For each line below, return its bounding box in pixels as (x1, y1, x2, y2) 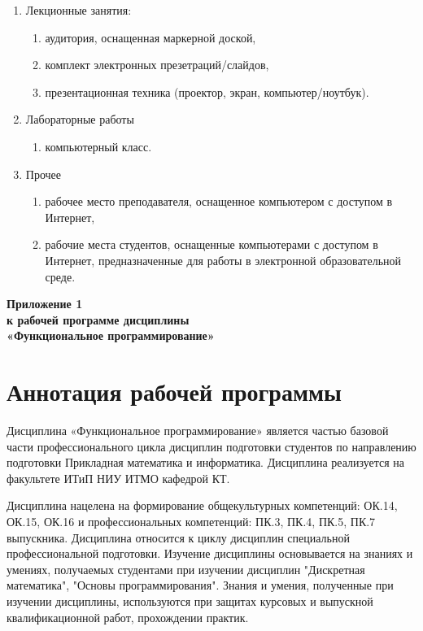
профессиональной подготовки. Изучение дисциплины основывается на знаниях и (7, 545, 413, 562)
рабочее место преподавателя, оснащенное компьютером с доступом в (45, 193, 393, 210)
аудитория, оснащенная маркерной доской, (45, 28, 256, 46)
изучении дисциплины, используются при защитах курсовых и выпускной (7, 592, 373, 609)
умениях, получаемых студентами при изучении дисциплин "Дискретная (7, 560, 365, 577)
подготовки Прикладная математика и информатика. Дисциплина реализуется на (7, 454, 405, 471)
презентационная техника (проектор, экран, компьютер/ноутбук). (45, 83, 369, 100)
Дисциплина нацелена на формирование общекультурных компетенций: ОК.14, (7, 497, 398, 514)
